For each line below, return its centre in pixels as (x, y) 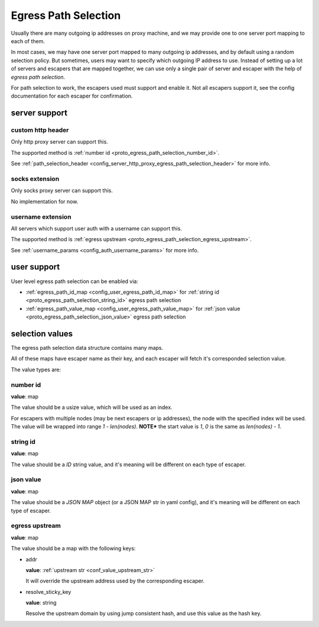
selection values (42, 334)
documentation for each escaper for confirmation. (72, 96)
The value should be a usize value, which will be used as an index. (92, 407)
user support (35, 267)
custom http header (40, 130)
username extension (41, 217)
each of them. (28, 41)
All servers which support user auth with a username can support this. (97, 228)
